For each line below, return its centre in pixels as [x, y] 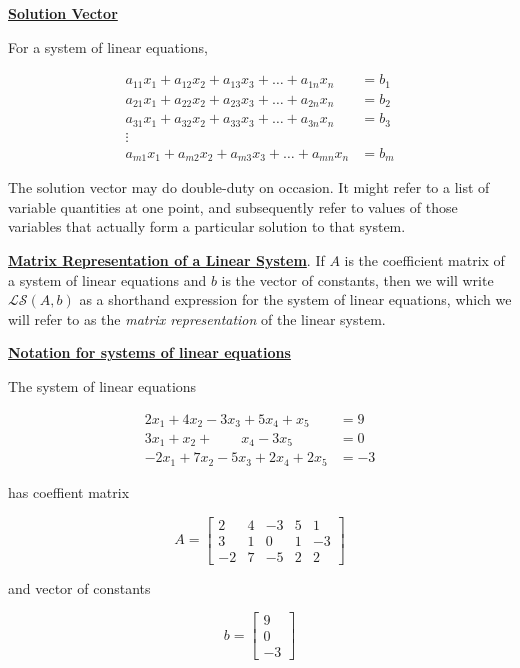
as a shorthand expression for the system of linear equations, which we [295, 299]
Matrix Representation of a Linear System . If [166, 259]
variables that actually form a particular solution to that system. [207, 226]
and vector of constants [79, 587]
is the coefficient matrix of [424, 259]
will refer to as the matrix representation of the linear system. [197, 318]
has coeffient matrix [69, 491]
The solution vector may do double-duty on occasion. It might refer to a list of [249, 187]
